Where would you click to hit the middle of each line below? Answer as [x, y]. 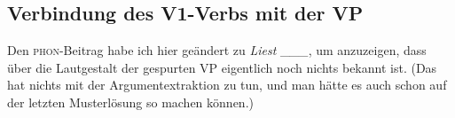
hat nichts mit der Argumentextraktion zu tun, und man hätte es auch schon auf [227, 85]
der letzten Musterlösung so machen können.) [130, 102]
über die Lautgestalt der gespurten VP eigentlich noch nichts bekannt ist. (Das [222, 67]
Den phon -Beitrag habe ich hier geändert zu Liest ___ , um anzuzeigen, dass [217, 50]
